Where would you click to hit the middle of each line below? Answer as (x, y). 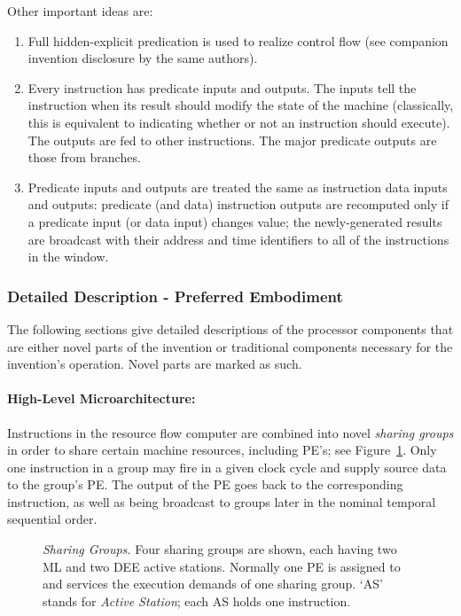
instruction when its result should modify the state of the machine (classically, (241, 105)
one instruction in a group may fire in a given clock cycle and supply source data (227, 467)
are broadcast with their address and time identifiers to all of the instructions (238, 239)
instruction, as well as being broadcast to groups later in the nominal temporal (222, 501)
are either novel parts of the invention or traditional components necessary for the (230, 346)
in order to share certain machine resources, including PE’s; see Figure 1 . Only (222, 450)
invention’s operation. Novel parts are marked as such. (155, 364)
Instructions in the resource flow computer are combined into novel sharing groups (230, 432)
